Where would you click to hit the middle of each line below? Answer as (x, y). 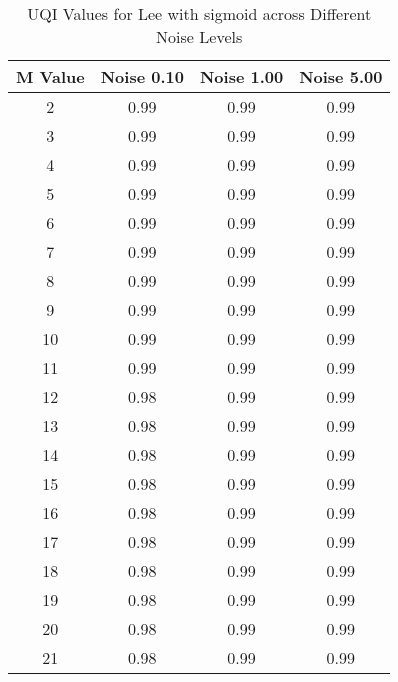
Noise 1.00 (241, 76)
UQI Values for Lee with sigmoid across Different (199, 13)
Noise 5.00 (341, 76)
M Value (50, 76)
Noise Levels (199, 36)
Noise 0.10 (142, 76)
